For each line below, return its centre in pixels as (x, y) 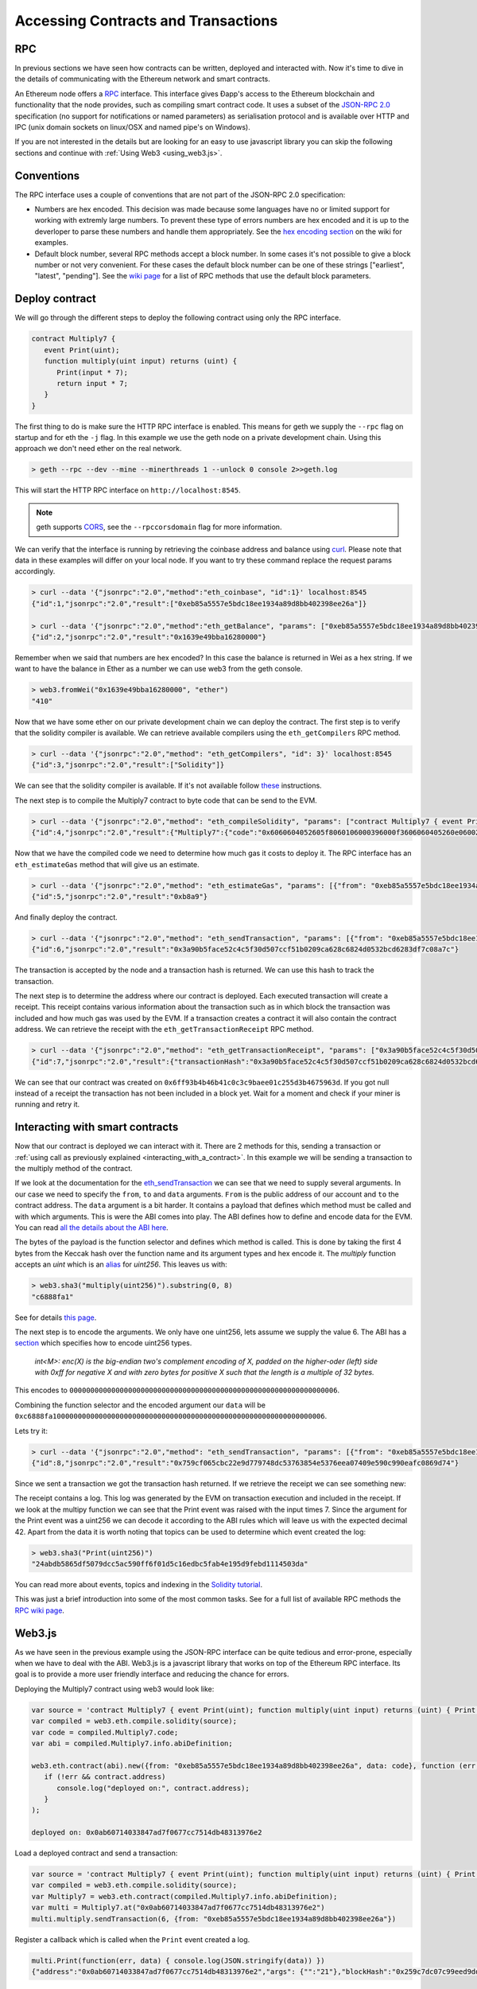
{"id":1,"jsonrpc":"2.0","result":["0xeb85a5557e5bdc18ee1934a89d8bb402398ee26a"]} (199, 603)
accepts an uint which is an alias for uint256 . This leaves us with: (121, 1264)
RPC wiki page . (40, 1610)
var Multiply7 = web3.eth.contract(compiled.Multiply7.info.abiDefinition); (184, 1896)
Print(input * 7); (93, 372)
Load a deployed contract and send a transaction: (96, 1853)
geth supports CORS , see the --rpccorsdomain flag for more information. (159, 527)
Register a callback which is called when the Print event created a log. (132, 1939)
